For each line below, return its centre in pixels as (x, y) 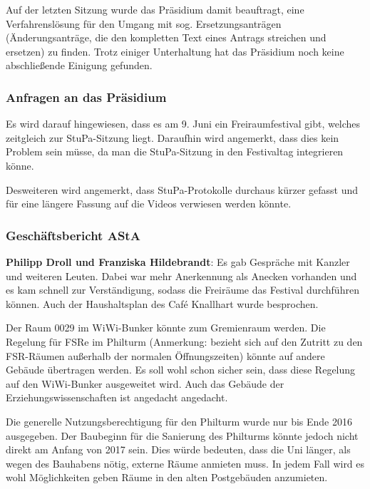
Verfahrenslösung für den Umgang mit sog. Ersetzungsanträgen (144, 23)
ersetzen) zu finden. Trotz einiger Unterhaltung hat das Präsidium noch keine (175, 51)
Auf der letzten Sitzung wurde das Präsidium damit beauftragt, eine (155, 9)
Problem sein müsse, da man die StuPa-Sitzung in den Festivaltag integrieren (175, 151)
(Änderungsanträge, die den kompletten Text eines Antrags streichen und (166, 37)
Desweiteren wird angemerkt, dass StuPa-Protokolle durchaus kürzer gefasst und (182, 189)
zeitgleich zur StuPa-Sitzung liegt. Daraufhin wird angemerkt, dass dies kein (173, 137)
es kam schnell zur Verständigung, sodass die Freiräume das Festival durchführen (183, 290)
